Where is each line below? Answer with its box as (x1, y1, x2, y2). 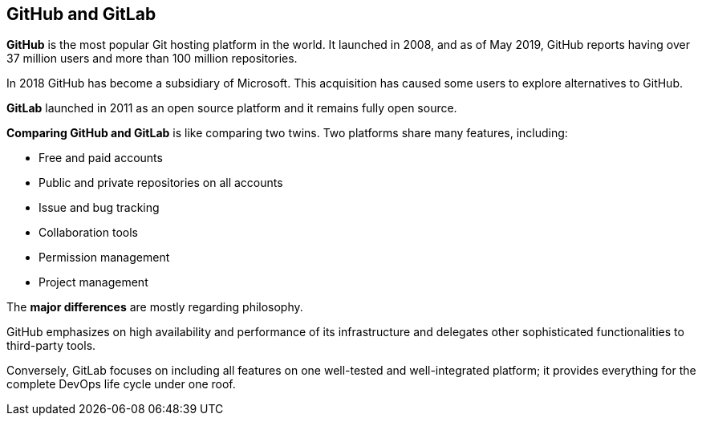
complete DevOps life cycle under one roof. (6, 377, 236, 392)
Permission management (39, 250, 170, 265)
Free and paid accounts (39, 151, 163, 165)
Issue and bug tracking (39, 201, 160, 215)
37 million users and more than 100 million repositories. (6, 51, 298, 66)
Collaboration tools (39, 225, 138, 240)
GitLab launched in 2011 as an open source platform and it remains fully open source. (6, 101, 457, 116)
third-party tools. (6, 339, 96, 353)
